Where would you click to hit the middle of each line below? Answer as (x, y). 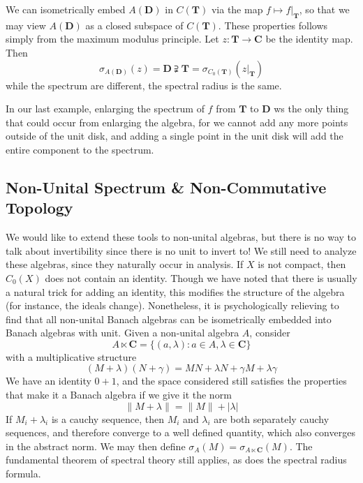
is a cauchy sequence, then (108, 418)
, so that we (324, 9)
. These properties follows (273, 25)
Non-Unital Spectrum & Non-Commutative (166, 187)
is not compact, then (302, 264)
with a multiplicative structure (71, 356)
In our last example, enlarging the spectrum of (105, 109)
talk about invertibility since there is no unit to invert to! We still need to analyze (181, 250)
